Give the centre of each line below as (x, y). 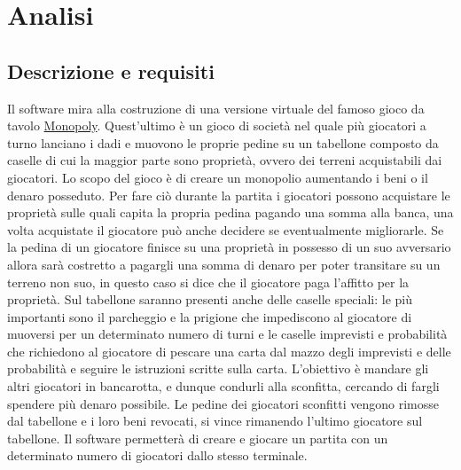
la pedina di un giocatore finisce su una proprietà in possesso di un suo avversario (229, 247)
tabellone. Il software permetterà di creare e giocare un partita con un (198, 438)
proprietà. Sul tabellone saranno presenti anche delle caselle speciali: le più (210, 299)
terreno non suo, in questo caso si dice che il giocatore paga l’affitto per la (208, 282)
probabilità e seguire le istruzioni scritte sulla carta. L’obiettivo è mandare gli (218, 368)
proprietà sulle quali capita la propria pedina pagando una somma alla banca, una (230, 212)
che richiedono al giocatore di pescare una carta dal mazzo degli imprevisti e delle (229, 351)
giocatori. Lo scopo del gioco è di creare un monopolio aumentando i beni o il (218, 177)
